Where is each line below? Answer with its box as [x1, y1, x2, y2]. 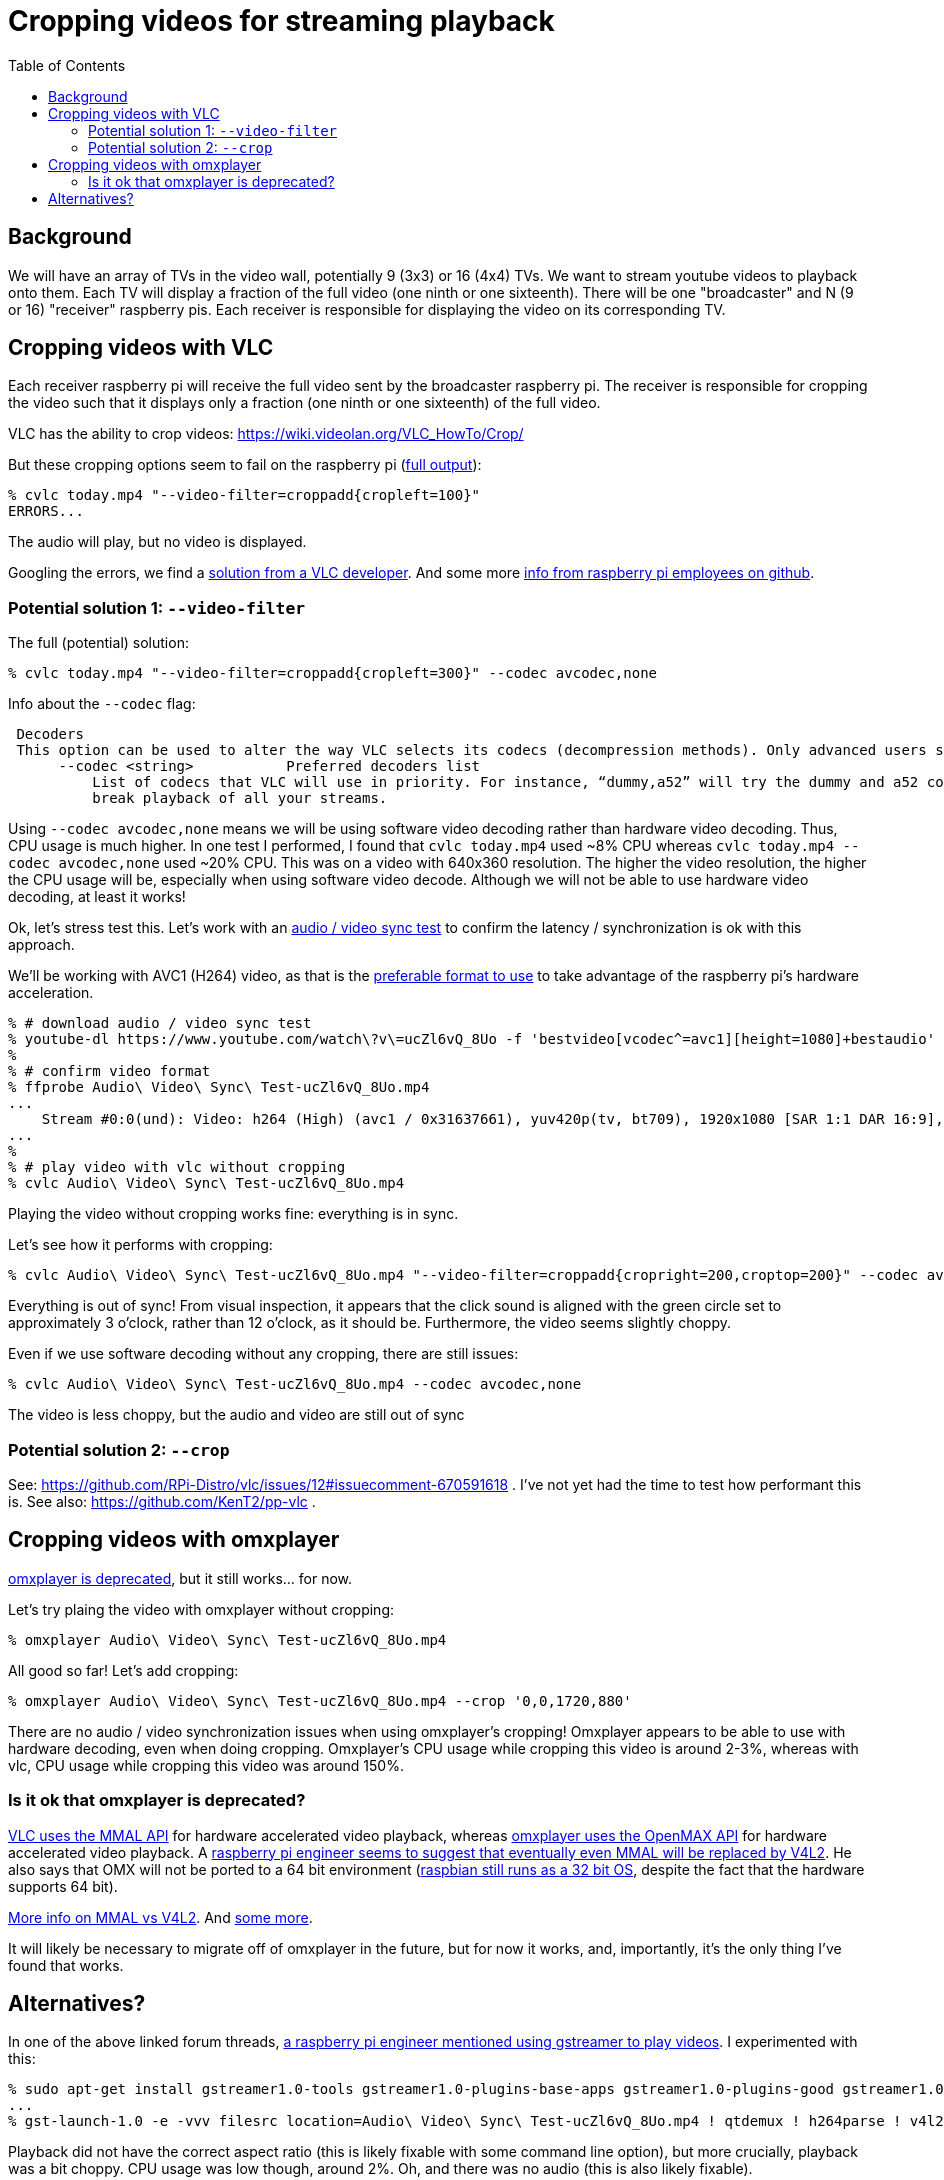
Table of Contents [8, 56, 126, 74]
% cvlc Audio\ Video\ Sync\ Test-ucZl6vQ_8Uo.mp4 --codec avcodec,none [8, 1376, 582, 1393]
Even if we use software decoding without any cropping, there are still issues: [8, 1345, 519, 1363]
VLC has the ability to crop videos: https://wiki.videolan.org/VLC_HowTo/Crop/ [8, 425, 524, 443]
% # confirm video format [8, 1063, 211, 1080]
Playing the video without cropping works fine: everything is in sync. [8, 1205, 459, 1223]
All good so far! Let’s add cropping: [8, 1661, 239, 1679]
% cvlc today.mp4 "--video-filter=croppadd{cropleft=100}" [8, 487, 481, 504]
